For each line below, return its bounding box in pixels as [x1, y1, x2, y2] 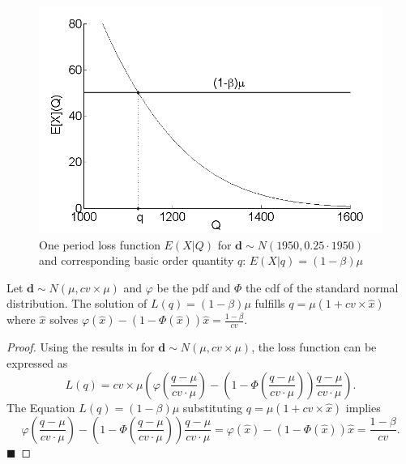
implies [345, 398, 381, 415]
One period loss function [39, 236, 160, 253]
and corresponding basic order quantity [39, 252, 234, 269]
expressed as [6, 354, 68, 371]
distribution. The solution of [6, 295, 147, 312]
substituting [182, 398, 243, 415]
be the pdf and [156, 279, 231, 296]
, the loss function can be [251, 338, 377, 355]
